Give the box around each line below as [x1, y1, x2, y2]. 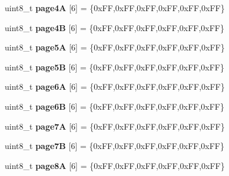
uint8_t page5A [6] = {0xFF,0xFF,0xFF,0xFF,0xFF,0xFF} [5, 41, 225, 53]
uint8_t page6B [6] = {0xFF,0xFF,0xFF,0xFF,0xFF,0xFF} [5, 100, 225, 112]
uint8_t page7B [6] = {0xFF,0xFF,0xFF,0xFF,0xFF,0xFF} [5, 140, 225, 152]
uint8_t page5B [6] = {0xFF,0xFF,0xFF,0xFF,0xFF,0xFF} [5, 60, 225, 73]
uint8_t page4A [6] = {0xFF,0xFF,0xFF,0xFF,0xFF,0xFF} [5, 2, 225, 13]
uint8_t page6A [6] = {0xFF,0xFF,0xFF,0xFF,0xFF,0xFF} [5, 80, 225, 93]
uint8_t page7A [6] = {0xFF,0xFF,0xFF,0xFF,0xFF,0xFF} [5, 120, 225, 132]
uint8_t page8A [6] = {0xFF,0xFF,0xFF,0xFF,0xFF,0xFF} [5, 159, 225, 171]
